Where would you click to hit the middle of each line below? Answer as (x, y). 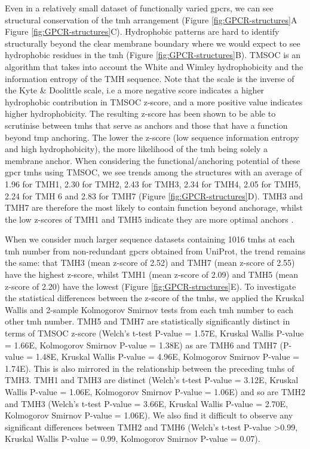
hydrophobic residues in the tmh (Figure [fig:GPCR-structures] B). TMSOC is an (153, 55)
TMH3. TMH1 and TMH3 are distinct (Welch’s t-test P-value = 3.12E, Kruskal (152, 380)
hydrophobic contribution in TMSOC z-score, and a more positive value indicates (154, 101)
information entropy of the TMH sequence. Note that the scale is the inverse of (150, 78)
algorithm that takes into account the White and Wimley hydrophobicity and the (154, 66)
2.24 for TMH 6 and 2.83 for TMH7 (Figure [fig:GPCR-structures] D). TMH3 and (154, 195)
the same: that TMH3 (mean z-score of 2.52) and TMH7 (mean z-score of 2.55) (150, 263)
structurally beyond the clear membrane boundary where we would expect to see (153, 43)
